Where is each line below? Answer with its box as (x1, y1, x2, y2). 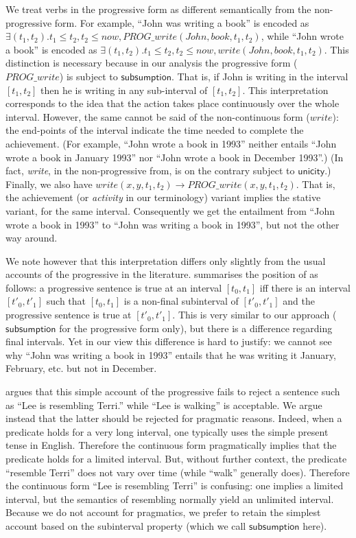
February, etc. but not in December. (5, 361, 157, 375)
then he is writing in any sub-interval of (40, 82, 208, 97)
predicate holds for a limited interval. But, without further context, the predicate (5, 452, 347, 465)
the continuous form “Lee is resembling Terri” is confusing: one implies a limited (5, 478, 344, 493)
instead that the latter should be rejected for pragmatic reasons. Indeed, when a (5, 411, 342, 425)
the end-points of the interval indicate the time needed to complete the (5, 123, 304, 137)
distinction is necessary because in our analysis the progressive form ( (5, 56, 298, 70)
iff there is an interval (259, 280, 351, 294)
